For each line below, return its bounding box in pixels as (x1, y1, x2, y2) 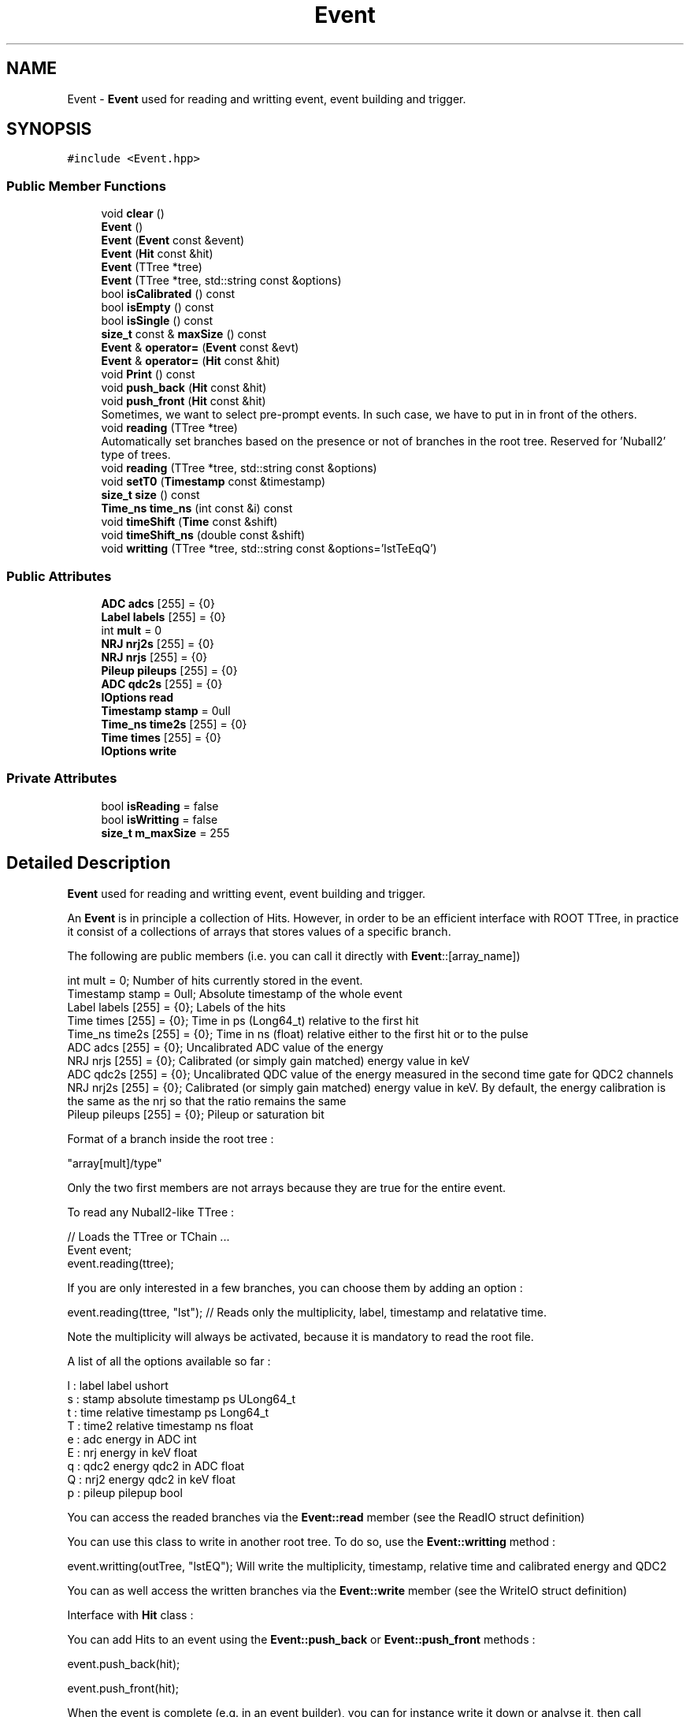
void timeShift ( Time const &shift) (101, 515, 278, 529)
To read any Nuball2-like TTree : (67, 1205, 235, 1219)
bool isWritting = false (101, 812, 218, 826)
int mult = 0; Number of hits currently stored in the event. (67, 973, 363, 987)
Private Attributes (6, 770, 117, 787)
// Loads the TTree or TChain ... (67, 1229, 230, 1243)
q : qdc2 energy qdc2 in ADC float (67, 1458, 245, 1473)
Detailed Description (6, 853, 171, 873)
